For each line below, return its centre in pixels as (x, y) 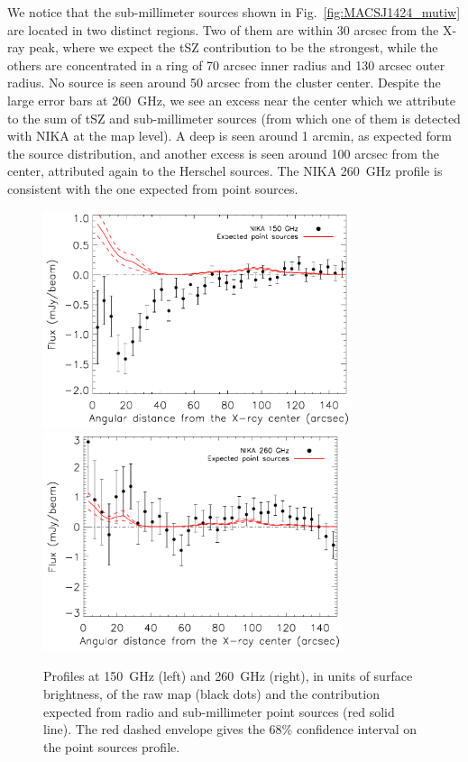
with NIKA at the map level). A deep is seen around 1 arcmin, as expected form (230, 136)
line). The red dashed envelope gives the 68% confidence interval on (230, 729)
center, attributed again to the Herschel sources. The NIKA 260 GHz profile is (225, 171)
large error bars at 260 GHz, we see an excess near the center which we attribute (231, 100)
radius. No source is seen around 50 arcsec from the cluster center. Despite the (224, 83)
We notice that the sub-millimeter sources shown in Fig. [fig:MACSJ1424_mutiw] (234, 12)
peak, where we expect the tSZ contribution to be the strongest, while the (234, 47)
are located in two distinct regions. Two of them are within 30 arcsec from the (223, 29)
